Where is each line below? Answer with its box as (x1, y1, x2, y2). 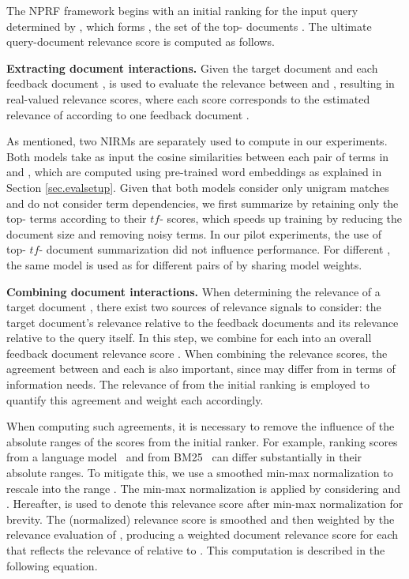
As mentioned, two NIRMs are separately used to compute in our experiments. (6, 133, 388, 149)
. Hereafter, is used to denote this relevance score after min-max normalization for (6, 495, 403, 512)
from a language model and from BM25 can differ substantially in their (6, 449, 362, 465)
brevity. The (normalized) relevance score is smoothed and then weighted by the (6, 510, 395, 527)
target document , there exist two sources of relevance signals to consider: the (6, 299, 381, 315)
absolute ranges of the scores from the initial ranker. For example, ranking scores (6, 433, 398, 449)
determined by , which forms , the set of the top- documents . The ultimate (6, 17, 372, 34)
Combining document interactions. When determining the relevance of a (6, 283, 381, 299)
